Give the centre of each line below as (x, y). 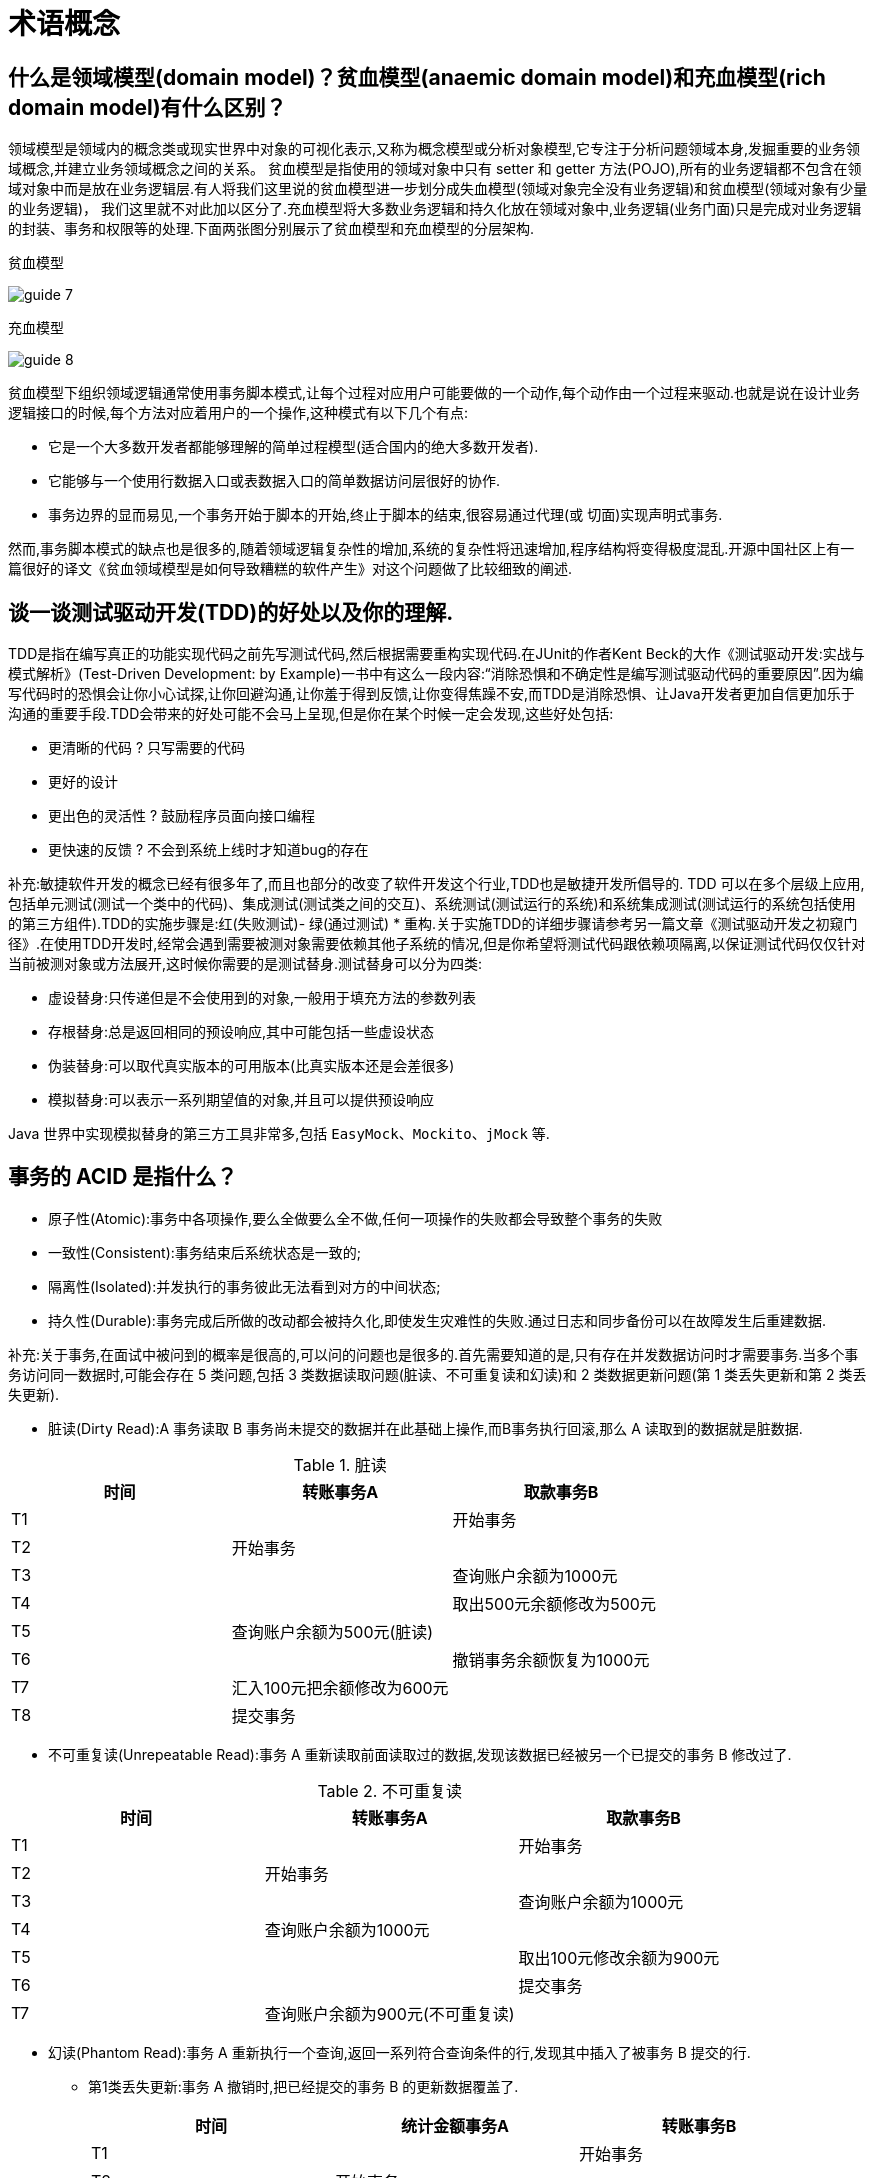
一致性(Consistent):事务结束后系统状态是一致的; (204, 1252)
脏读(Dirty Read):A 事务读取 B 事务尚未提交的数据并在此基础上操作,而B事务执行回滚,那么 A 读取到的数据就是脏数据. (425, 1428)
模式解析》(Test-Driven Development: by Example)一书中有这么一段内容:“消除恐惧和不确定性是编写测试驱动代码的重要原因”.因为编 (436, 674)
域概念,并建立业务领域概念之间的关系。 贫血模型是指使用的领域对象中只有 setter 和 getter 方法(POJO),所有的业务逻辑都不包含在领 (435, 169)
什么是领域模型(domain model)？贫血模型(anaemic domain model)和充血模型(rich (417, 77)
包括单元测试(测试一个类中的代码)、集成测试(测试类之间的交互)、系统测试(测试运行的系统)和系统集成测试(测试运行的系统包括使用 (432, 904)
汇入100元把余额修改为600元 (340, 1687)
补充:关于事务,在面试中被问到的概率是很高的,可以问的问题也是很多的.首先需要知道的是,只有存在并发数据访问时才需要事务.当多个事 (433, 1354)
